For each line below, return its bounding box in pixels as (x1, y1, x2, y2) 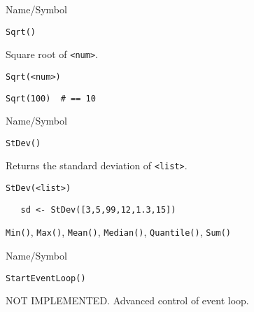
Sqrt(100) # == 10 (6, 93, 96, 104)
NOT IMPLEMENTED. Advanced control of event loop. (6, 293, 249, 308)
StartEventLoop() (6, 273, 86, 283)
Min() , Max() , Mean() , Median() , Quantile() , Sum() (6, 225, 232, 239)
